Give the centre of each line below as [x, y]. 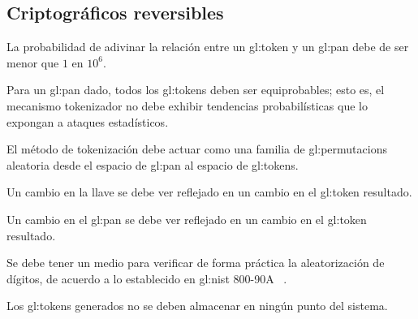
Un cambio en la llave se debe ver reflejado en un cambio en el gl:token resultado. [209, 192]
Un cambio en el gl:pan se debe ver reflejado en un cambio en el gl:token [187, 219]
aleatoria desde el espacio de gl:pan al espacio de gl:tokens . [153, 164]
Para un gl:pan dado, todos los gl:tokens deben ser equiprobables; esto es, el [196, 90]
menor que [33, 62]
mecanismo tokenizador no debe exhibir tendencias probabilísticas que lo [187, 105]
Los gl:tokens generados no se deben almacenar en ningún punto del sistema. [197, 306]
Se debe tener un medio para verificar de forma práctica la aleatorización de [196, 263]
